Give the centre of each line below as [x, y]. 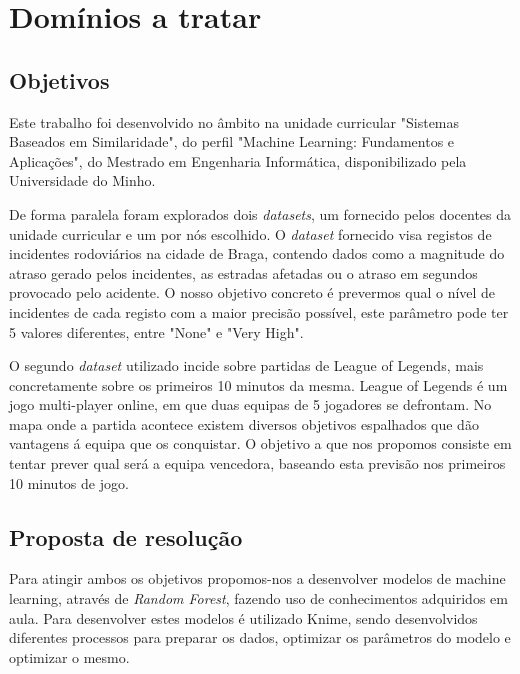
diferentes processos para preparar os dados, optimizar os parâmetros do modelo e [260, 637]
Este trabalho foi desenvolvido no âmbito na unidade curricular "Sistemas [234, 121]
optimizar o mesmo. [69, 656]
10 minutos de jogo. [69, 482]
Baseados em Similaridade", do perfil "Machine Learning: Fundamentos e [232, 141]
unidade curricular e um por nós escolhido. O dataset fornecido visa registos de [250, 233]
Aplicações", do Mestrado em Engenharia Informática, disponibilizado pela [238, 160]
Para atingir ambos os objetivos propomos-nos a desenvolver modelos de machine [257, 578]
